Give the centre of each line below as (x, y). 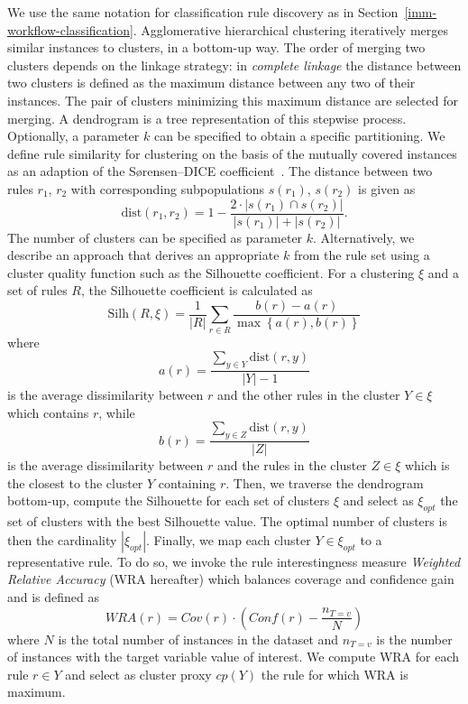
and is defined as (54, 596)
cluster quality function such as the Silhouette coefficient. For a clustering (211, 272)
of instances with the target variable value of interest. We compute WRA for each (234, 657)
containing (187, 482)
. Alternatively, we (364, 237)
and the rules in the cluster (292, 465)
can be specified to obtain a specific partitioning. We (299, 136)
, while (117, 412)
